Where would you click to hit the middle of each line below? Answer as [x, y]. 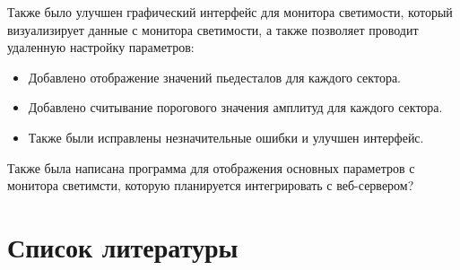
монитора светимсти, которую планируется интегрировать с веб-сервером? [211, 185]
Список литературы [123, 246]
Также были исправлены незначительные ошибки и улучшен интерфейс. [226, 137]
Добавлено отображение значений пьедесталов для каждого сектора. [214, 77]
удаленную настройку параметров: [101, 47]
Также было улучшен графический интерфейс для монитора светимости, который [230, 12]
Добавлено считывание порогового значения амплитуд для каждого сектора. [235, 107]
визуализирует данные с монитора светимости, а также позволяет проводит [213, 29]
